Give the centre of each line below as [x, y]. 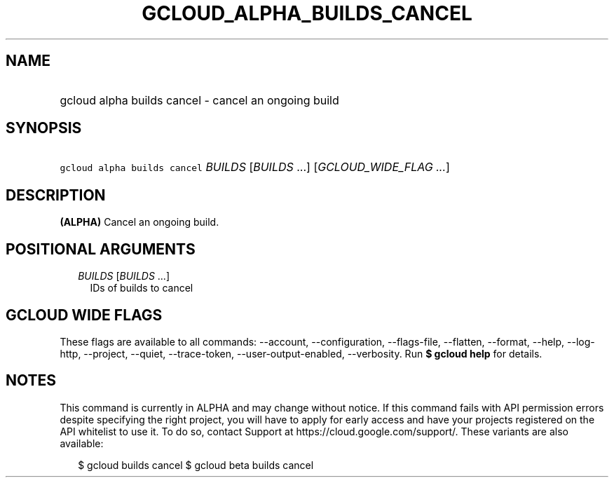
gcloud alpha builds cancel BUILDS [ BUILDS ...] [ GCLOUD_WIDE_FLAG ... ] [255, 167]
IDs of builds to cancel [142, 288]
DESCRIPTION [56, 195]
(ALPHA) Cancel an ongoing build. [139, 222]
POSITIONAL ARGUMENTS [101, 249]
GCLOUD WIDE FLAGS [84, 315]
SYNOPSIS [44, 128]
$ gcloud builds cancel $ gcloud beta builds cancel [196, 465]
